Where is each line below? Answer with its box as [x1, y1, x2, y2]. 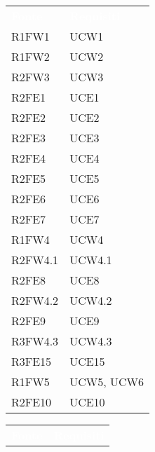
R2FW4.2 [11, 292, 59, 308]
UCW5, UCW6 [69, 374, 144, 390]
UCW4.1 [69, 252, 112, 268]
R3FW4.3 [11, 333, 59, 349]
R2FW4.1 [11, 252, 59, 268]
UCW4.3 [69, 333, 112, 349]
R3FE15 [11, 353, 52, 369]
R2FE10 [11, 394, 52, 410]
